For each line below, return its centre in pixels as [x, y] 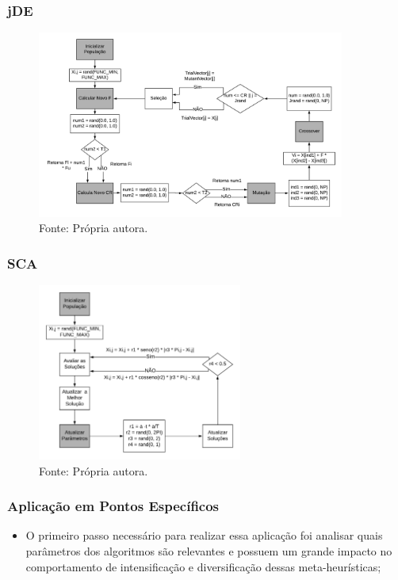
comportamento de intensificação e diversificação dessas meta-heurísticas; [203, 566]
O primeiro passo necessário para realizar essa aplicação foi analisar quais [204, 535]
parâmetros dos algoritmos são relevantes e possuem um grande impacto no [209, 551]
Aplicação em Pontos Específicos [113, 506]
